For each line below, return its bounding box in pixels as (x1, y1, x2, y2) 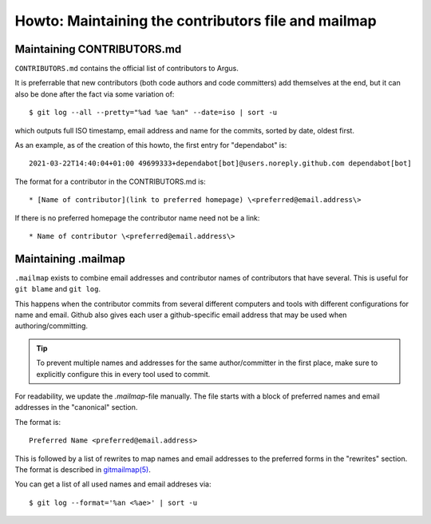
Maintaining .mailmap (14, 252, 125, 265)
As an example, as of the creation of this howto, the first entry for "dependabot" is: (14, 141, 287, 150)
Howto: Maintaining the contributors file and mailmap (14, 12, 377, 30)
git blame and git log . (14, 284, 101, 294)
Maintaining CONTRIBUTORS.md (14, 42, 182, 56)
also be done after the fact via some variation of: (14, 89, 175, 99)
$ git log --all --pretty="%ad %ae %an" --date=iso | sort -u (29, 108, 278, 117)
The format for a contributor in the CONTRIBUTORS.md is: (14, 177, 207, 186)
